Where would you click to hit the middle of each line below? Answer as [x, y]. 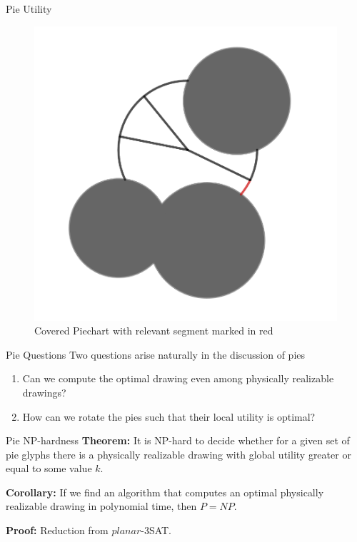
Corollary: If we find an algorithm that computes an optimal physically [165, 492]
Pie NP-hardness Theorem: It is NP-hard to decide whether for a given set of [178, 440]
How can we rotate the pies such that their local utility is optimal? [169, 416]
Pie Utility [29, 9]
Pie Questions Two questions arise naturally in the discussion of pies [156, 354]
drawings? [44, 392]
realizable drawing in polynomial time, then [101, 506]
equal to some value [49, 468]
